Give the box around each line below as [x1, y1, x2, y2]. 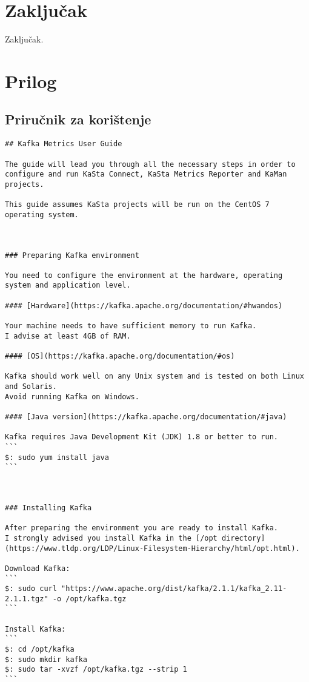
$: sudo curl [5, 584, 57, 593]
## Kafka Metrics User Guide [5, 140, 122, 149]
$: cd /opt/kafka [5, 645, 75, 654]
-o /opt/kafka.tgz [52, 594, 127, 603]
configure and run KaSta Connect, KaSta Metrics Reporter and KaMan [5, 170, 287, 179]
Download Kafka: [5, 564, 70, 573]
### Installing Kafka [5, 503, 92, 512]
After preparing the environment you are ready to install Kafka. [5, 524, 279, 533]
